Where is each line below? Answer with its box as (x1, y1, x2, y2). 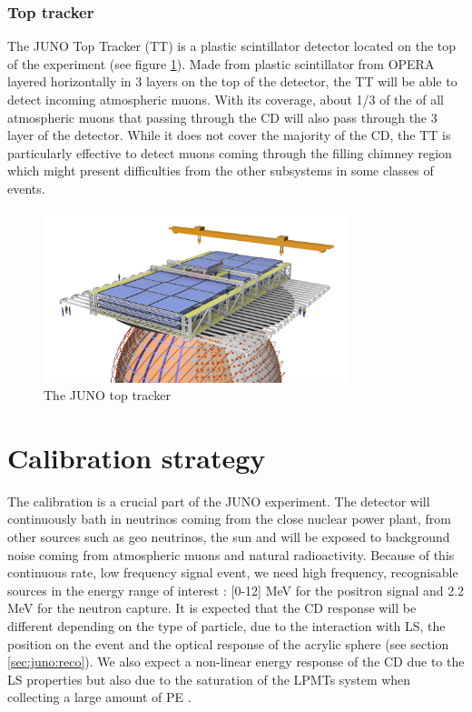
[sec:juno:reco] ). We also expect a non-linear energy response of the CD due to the (7, 652, 465, 671)
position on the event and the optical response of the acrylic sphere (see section (7, 634, 449, 653)
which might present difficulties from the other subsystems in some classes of (7, 161, 434, 180)
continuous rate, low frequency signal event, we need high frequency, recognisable (7, 563, 458, 582)
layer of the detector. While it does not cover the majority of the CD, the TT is (7, 125, 451, 145)
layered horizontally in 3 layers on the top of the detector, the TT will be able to (7, 72, 457, 91)
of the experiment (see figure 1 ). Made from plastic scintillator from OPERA (7, 54, 435, 73)
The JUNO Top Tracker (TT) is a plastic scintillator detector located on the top (7, 36, 457, 55)
